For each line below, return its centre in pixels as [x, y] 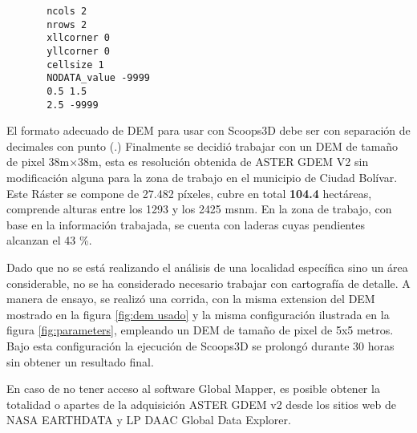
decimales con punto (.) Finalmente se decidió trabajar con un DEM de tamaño [202, 146]
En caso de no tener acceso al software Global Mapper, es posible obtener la [193, 388]
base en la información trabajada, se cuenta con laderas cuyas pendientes [186, 224]
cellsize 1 [75, 65]
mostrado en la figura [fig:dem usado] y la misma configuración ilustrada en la [198, 314]
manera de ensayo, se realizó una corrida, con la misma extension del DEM [191, 299]
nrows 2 [67, 24]
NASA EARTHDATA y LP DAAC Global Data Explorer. [149, 420]
